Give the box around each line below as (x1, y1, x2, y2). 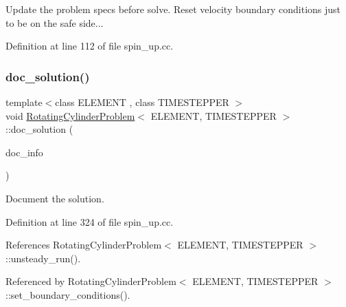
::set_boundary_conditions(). (5, 287, 130, 301)
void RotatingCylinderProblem (5, 108, 135, 123)
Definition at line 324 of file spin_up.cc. (5, 214, 174, 229)
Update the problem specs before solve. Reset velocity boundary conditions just (5, 2, 341, 16)
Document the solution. (5, 191, 104, 205)
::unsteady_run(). (5, 251, 81, 265)
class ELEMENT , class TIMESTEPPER (55, 95, 229, 109)
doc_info (5, 145, 43, 159)
